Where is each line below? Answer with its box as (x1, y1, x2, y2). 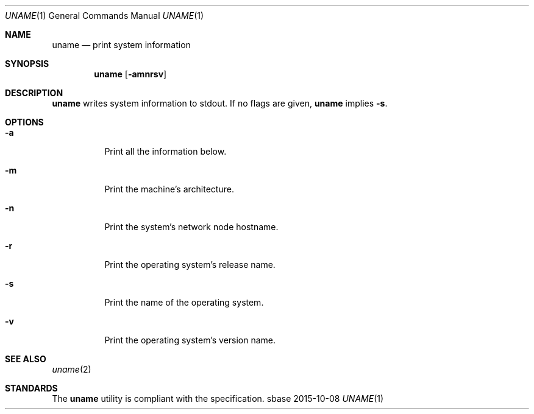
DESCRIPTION (5, 88, 63, 98)
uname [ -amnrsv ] (94, 69, 167, 79)
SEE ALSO (5, 354, 46, 364)
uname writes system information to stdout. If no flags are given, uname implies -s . (52, 98, 388, 108)
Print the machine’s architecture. (104, 184, 234, 194)
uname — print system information (52, 40, 191, 50)
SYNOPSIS (5, 58, 49, 69)
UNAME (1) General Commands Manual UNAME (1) (5, 10, 204, 21)
